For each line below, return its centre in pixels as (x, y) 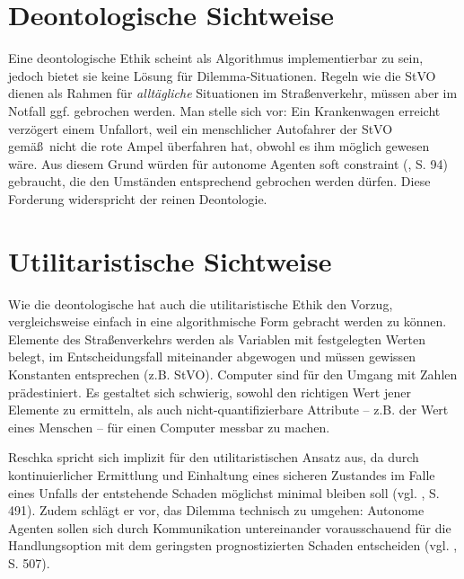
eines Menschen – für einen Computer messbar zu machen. (169, 427)
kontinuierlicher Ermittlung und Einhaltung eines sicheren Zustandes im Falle (222, 474)
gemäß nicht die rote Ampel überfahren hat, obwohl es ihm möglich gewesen (219, 146)
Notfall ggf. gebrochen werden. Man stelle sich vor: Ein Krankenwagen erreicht (224, 110)
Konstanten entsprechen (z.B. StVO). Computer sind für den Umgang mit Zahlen (233, 374)
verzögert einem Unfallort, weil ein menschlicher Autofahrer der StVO (201, 128)
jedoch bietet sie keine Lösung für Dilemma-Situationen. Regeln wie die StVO (222, 75)
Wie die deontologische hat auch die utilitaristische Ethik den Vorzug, (201, 303)
